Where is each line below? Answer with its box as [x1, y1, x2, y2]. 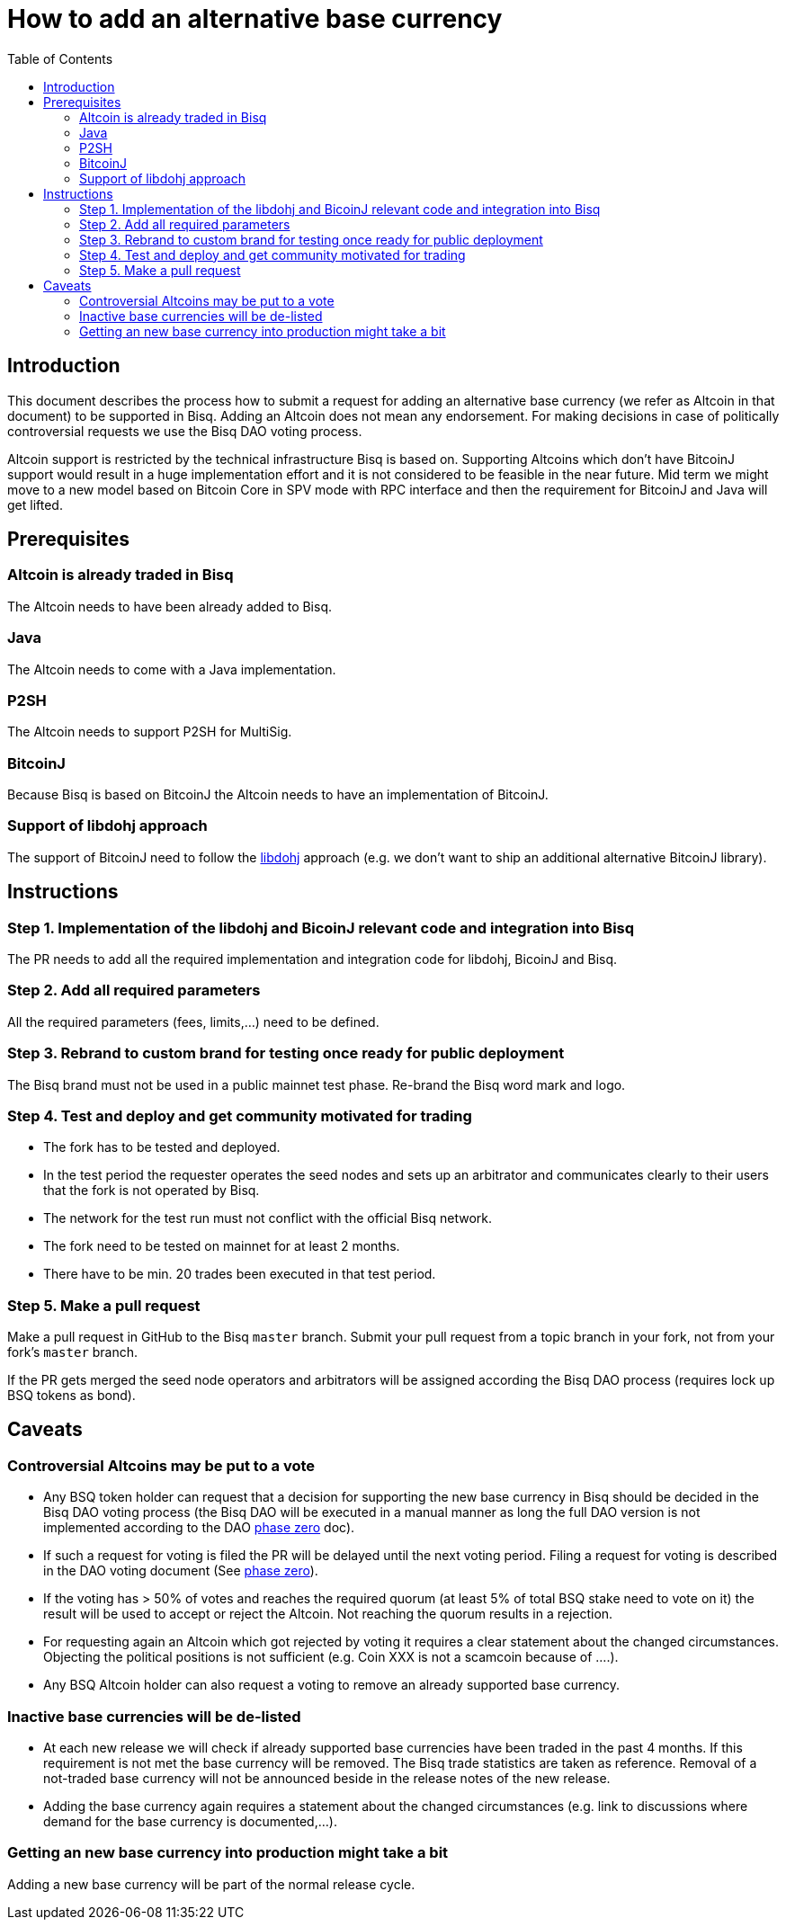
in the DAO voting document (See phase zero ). [43, 1563, 318, 1579]
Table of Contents [7, 50, 113, 67]
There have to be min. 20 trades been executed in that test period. [43, 1266, 436, 1282]
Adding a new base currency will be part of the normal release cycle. [7, 1876, 415, 1892]
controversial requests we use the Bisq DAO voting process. [7, 423, 362, 439]
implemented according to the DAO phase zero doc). [43, 1520, 355, 1536]
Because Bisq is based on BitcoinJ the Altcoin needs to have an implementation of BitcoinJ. [7, 787, 549, 803]
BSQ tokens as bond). [7, 1387, 136, 1404]
